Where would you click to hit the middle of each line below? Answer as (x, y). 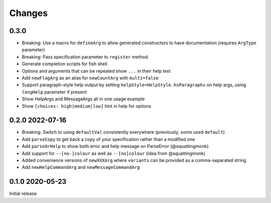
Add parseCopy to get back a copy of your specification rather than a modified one (108, 139)
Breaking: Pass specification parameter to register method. (85, 57)
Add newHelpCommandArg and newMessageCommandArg (81, 167)
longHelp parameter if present (54, 92)
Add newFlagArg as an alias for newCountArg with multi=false (90, 78)
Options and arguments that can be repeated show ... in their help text (96, 71)
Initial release (23, 193)
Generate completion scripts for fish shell (64, 64)
